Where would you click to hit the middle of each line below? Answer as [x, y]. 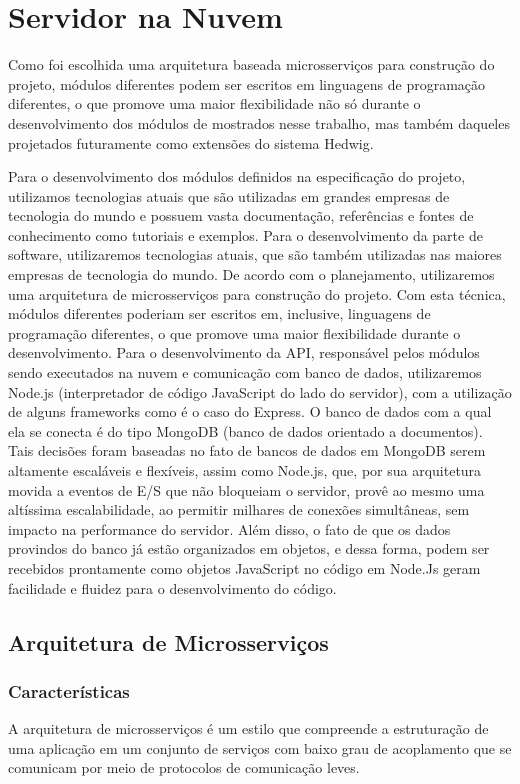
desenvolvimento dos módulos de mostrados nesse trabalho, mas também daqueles [259, 122]
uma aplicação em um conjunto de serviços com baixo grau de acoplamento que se [260, 747]
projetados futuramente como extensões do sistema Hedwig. [191, 142]
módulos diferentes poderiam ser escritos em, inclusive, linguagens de [219, 313]
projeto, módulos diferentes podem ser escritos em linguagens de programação [247, 83]
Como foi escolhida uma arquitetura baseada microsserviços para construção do [251, 64]
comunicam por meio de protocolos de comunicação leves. [184, 767]
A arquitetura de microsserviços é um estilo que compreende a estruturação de [248, 728]
